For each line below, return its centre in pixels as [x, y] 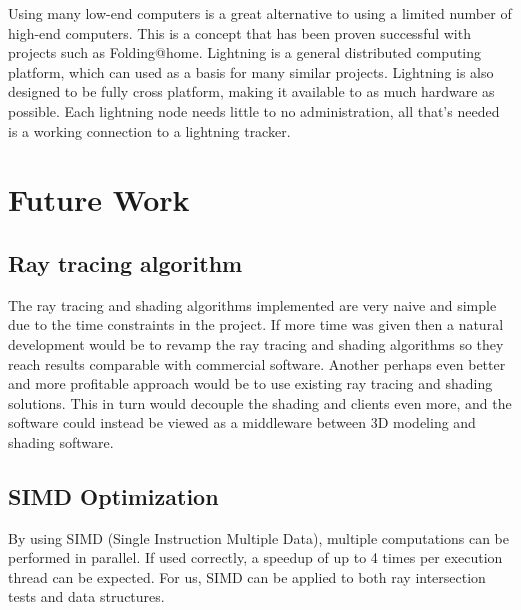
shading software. [61, 441]
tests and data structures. [86, 596]
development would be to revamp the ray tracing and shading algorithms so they [256, 343]
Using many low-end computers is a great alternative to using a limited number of [260, 13]
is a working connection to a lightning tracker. [149, 130]
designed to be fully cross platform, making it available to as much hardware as [251, 91]
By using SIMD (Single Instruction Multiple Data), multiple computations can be [259, 537]
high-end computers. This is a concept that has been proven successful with [239, 32]
